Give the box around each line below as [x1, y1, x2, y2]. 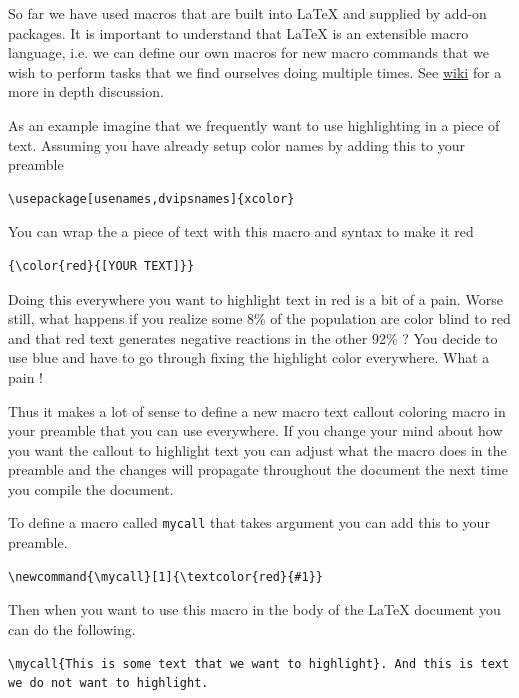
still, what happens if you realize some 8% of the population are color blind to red [8, 308, 511, 329]
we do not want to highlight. [8, 676, 209, 691]
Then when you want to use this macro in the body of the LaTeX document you [8, 599, 501, 620]
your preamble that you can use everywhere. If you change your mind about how [8, 420, 503, 441]
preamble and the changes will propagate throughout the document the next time [8, 459, 508, 480]
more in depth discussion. [8, 81, 164, 102]
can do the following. [8, 618, 136, 639]
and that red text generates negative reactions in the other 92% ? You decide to [8, 327, 498, 348]
